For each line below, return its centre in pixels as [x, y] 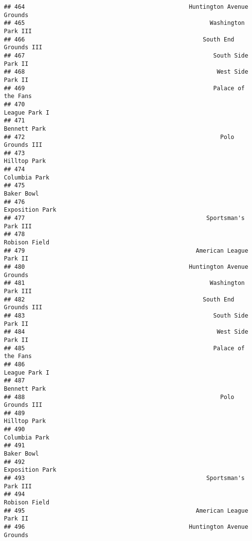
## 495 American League [126, 511]
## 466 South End [119, 39]
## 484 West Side [126, 332]
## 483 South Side [126, 315]
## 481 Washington [124, 283]
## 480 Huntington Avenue [126, 267]
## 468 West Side [126, 72]
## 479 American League [126, 250]
